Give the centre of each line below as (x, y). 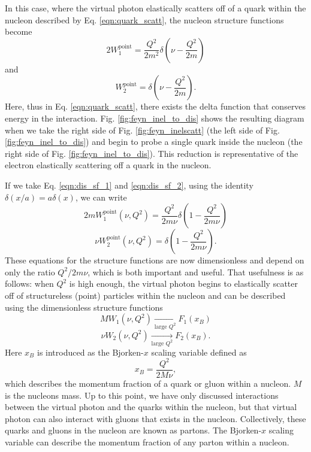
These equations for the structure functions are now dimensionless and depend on (155, 260)
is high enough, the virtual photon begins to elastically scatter (183, 283)
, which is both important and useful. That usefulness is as (196, 271)
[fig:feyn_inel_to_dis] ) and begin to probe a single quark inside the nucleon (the (154, 142)
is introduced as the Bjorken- (90, 352)
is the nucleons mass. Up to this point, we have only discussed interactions (142, 395)
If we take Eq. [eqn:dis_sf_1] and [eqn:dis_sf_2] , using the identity (129, 185)
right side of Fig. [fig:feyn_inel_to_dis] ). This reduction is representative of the (152, 153)
